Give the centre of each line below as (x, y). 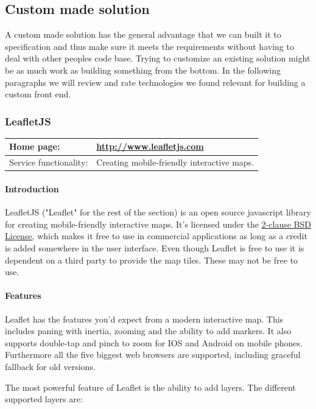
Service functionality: (49, 162)
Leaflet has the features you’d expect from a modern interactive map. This (144, 319)
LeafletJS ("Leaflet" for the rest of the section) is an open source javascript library (158, 212)
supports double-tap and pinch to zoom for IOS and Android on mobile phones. (154, 342)
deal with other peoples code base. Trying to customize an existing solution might (158, 58)
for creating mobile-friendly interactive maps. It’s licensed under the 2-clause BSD (158, 224)
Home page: (35, 146)
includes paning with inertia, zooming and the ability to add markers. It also (148, 331)
